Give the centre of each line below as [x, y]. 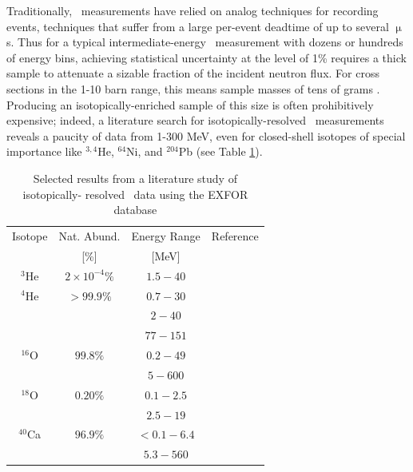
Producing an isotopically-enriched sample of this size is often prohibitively [190, 104]
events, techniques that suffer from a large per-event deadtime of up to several [198, 26]
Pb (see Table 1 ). [220, 151]
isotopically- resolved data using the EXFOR [135, 194]
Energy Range [166, 235]
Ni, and [145, 151]
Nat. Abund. [89, 235]
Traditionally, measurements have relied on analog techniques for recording [193, 10]
